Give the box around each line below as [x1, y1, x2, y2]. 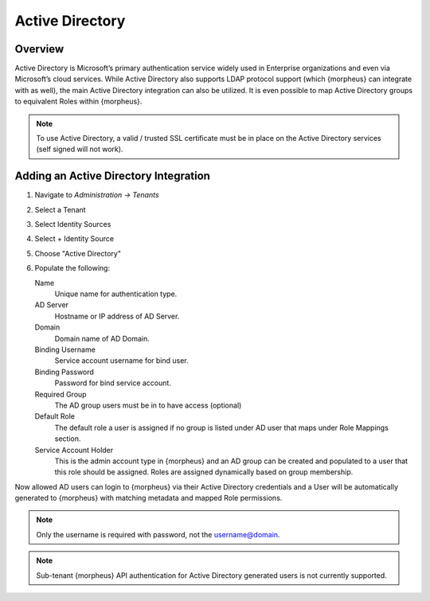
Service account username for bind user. [54, 356, 189, 365]
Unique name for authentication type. [54, 289, 178, 299]
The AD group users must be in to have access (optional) [54, 400, 242, 410]
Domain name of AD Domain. [54, 334, 150, 343]
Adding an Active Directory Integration [14, 170, 211, 183]
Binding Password [34, 367, 95, 377]
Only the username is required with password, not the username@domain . [36, 529, 280, 539]
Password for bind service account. [54, 378, 171, 388]
